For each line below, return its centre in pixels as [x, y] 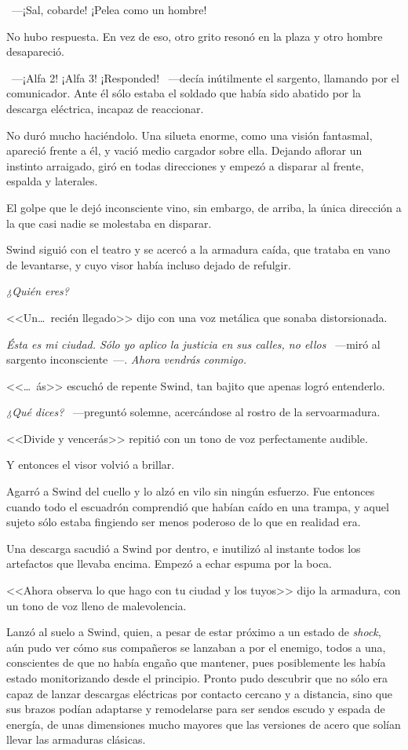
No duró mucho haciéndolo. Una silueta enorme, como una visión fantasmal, [189, 135]
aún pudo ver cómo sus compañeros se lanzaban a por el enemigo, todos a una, [196, 647]
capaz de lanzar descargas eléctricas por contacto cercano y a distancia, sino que [200, 693]
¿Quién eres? [38, 291]
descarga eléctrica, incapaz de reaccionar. [105, 108]
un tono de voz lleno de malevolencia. [97, 605]
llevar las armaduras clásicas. [76, 739]
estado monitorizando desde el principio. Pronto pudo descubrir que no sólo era [197, 678]
